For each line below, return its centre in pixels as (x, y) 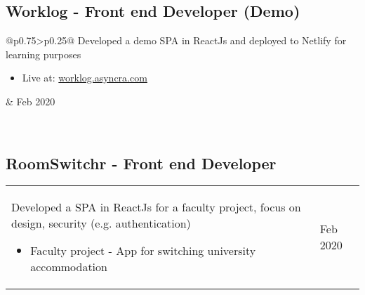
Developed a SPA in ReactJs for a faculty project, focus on (156, 207)
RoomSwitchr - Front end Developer (141, 163)
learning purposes (44, 54)
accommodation (69, 267)
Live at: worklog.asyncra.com (85, 78)
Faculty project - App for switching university (143, 251)
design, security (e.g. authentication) (101, 223)
